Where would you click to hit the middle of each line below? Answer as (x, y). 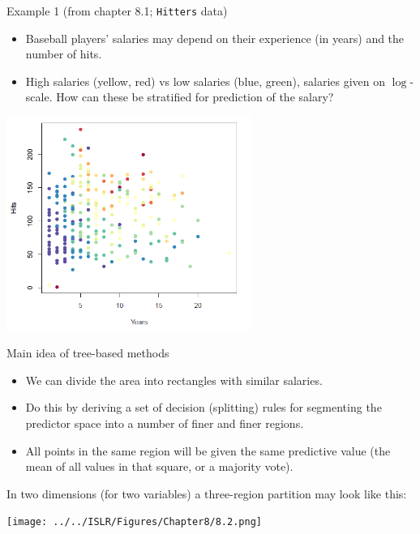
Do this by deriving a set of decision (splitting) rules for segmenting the (204, 407)
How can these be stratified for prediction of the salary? (195, 97)
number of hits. (64, 54)
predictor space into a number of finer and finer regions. (165, 423)
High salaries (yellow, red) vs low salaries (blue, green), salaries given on (206, 81)
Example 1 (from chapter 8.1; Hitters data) (117, 11)
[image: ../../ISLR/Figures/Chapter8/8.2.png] (134, 522)
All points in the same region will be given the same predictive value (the (208, 450)
